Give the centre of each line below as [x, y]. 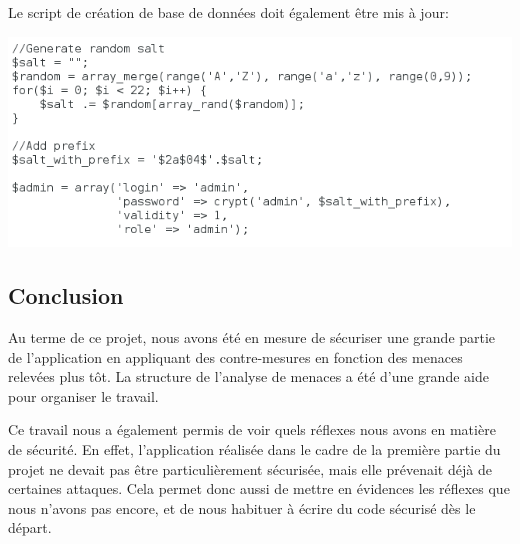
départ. [30, 527]
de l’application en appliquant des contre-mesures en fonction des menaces [235, 356]
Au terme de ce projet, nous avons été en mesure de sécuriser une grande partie [252, 336]
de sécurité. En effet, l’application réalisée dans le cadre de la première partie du [254, 448]
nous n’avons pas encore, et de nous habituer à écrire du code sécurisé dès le [242, 507]
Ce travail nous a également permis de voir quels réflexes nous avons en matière [252, 429]
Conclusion [66, 295]
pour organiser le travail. [83, 395]
